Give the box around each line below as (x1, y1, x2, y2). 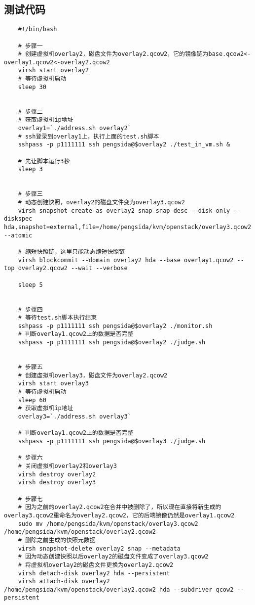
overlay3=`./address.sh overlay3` (18, 413, 131, 420)
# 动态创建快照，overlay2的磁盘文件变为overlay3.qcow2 (18, 198, 185, 206)
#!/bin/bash (18, 26, 57, 33)
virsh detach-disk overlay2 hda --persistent (18, 569, 170, 577)
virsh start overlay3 (18, 380, 89, 387)
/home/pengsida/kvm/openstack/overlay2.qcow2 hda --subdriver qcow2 (4, 586, 234, 593)
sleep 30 (18, 83, 46, 91)
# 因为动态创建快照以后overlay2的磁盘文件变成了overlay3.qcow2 (18, 553, 209, 560)
